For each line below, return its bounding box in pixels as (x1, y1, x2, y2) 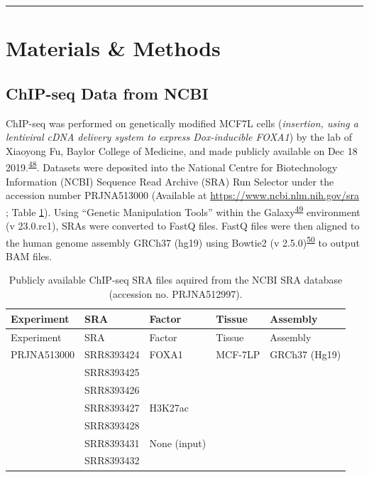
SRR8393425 (84, 365, 140, 380)
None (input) (149, 435, 206, 450)
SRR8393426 (84, 382, 140, 397)
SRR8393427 (84, 400, 140, 414)
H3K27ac (149, 400, 189, 414)
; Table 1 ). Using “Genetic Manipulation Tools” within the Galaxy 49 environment (6, 202, 360, 219)
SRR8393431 (84, 435, 140, 450)
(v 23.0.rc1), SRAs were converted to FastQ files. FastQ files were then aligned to (6, 218, 360, 233)
